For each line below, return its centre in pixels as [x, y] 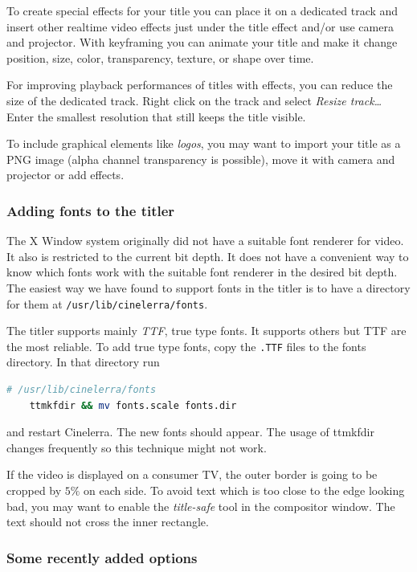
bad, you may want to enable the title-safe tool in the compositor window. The [201, 506]
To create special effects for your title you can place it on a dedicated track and [202, 10]
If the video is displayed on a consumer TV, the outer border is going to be [192, 474]
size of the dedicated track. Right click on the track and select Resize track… [194, 100]
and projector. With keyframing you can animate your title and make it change [202, 42]
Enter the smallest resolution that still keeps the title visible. [156, 116]
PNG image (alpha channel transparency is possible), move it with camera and [201, 159]
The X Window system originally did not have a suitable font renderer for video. [205, 241]
